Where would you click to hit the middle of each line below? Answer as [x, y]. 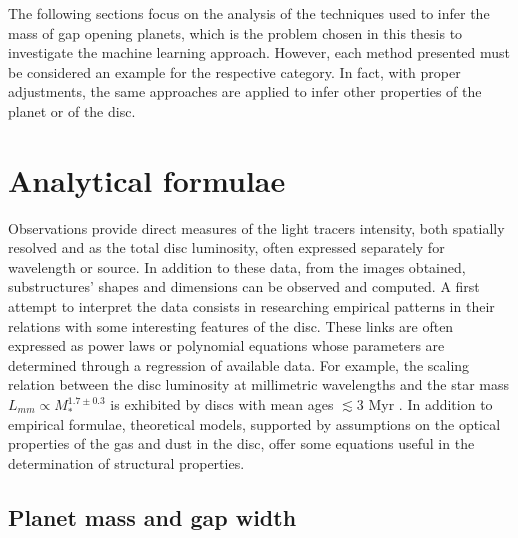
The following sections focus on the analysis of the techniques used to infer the [249, 13]
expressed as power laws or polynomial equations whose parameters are [226, 345]
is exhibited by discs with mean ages [222, 404]
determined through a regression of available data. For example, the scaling [239, 364]
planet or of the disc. [72, 110]
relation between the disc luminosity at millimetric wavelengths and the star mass [259, 384]
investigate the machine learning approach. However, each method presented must [259, 52]
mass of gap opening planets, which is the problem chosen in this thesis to [235, 32]
